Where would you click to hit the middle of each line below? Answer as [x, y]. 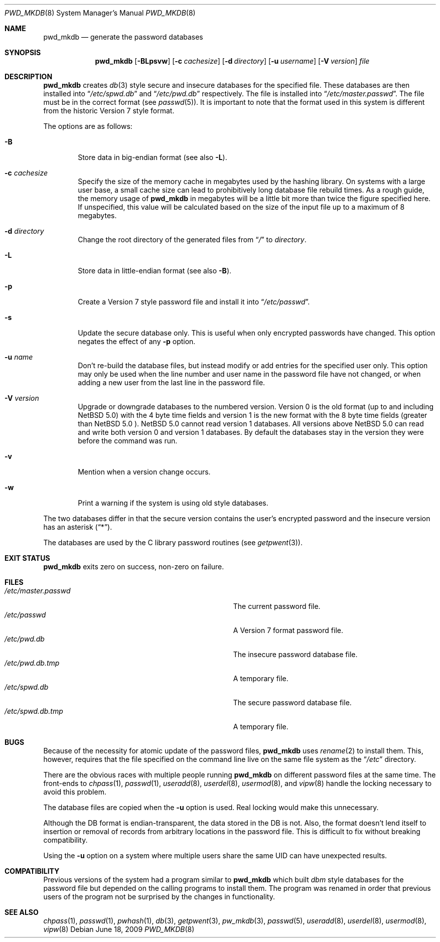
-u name [19, 357]
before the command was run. [128, 441]
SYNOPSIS [23, 52]
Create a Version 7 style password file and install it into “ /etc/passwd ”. [194, 302]
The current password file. [277, 606]
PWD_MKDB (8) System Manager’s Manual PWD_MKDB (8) [100, 13]
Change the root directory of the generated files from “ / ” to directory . [192, 240]
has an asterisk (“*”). [78, 527]
